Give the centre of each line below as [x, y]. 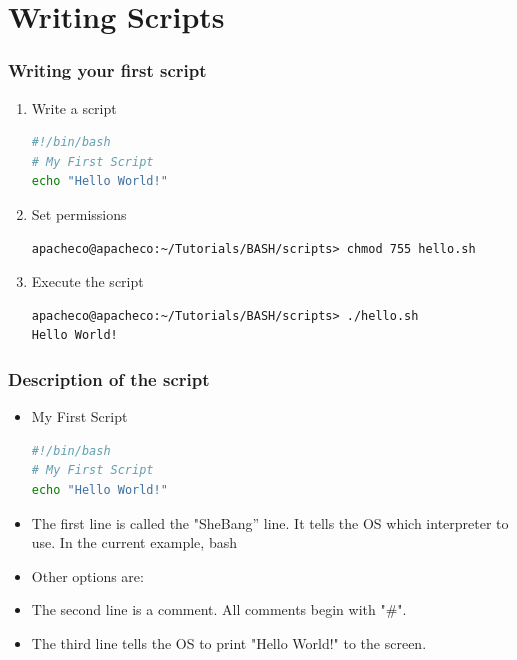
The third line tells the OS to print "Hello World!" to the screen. [229, 642]
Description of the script [109, 378]
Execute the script [87, 281]
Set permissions [79, 213]
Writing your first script [107, 70]
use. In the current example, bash [134, 542]
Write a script [74, 107]
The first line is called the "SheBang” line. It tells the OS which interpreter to [270, 522]
